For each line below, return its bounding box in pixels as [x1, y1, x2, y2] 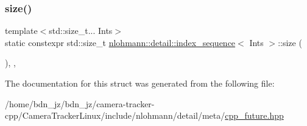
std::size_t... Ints [49, 24, 113, 37]
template [5, 24, 38, 37]
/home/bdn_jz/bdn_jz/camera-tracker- [5, 97, 155, 110]
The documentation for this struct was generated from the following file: [5, 77, 275, 89]
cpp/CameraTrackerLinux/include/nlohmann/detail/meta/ [5, 109, 225, 122]
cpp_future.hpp [225, 109, 284, 122]
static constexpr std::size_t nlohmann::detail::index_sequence [5, 36, 236, 48]
